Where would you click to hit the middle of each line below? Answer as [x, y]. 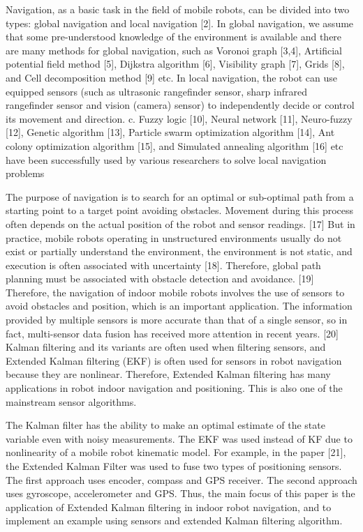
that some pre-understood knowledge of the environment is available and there [174, 37]
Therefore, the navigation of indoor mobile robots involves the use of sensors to [175, 292]
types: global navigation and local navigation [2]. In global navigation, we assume [180, 23]
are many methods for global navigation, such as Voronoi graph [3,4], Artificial [174, 50]
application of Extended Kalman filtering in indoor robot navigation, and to [169, 507]
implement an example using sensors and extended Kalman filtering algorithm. [174, 520]
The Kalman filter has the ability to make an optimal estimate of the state [165, 425]
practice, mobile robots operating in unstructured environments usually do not [174, 237]
